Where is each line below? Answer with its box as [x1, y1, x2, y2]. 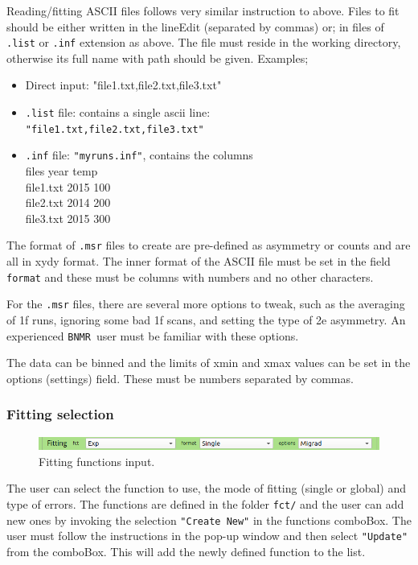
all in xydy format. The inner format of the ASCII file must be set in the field [6, 253, 391, 270]
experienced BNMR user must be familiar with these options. [6, 327, 299, 344]
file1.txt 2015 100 [25, 178, 111, 195]
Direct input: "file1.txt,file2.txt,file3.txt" [25, 76, 222, 93]
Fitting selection [6, 404, 114, 424]
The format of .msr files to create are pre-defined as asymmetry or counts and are [6, 237, 411, 254]
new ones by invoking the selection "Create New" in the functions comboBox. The [6, 511, 412, 528]
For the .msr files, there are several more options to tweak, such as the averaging [6, 295, 405, 312]
